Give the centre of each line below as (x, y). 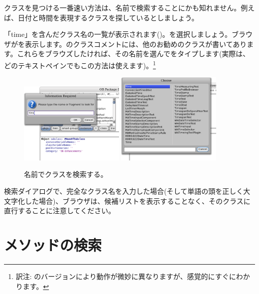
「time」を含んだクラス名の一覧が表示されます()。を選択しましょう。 (118, 34)
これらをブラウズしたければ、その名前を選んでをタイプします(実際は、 (133, 54)
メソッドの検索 (53, 244)
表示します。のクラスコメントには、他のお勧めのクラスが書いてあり (136, 44)
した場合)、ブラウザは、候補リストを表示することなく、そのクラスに (137, 201)
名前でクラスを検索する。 (66, 174)
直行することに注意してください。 (60, 211)
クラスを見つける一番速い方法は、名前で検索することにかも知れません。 (123, 7)
